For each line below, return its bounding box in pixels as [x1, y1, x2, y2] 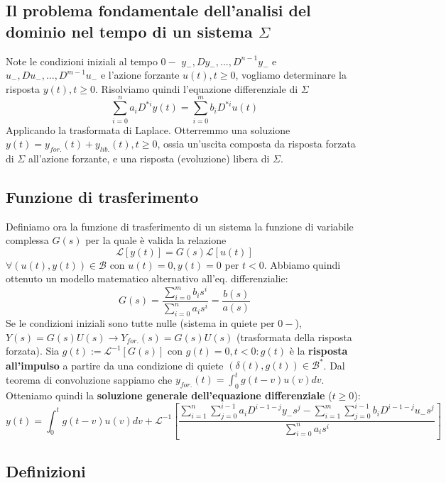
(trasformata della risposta [236, 329, 352, 344]
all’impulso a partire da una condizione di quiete [6, 357, 224, 372]
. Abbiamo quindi [263, 257, 341, 272]
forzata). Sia [6, 343, 60, 358]
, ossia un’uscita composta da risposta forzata [157, 136, 356, 151]
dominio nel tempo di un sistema [6, 20, 253, 42]
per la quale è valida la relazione [85, 233, 227, 248]
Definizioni [6, 460, 86, 482]
